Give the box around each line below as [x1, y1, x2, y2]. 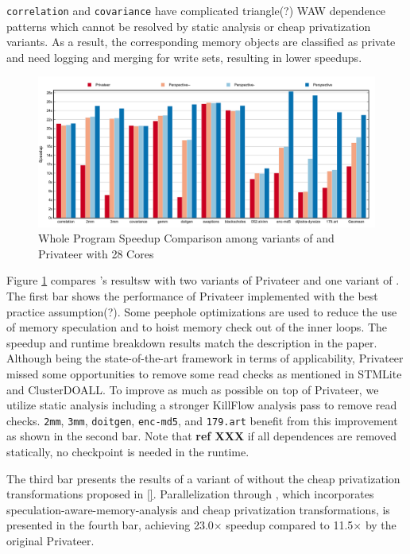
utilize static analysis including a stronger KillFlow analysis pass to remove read [6, 397, 397, 413]
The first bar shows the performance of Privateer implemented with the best [6, 288, 378, 304]
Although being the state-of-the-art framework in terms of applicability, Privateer [6, 350, 404, 366]
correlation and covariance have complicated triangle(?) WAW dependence [6, 2, 386, 18]
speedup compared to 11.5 [226, 517, 354, 533]
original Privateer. [6, 533, 95, 548]
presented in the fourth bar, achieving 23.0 [6, 517, 214, 533]
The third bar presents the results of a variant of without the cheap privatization [6, 470, 400, 486]
